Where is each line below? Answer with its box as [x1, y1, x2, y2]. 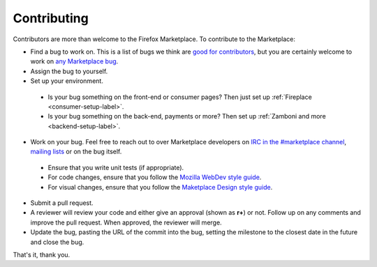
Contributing [13, 10, 89, 26]
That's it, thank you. [13, 250, 71, 259]
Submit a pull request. [30, 199, 94, 207]
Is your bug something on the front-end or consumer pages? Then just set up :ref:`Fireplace [47, 93, 312, 101]
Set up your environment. [30, 77, 104, 85]
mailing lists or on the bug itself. [30, 147, 122, 156]
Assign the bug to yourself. [30, 67, 108, 75]
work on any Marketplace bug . [30, 57, 119, 66]
